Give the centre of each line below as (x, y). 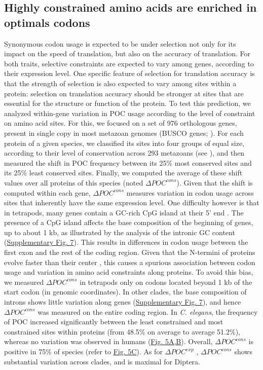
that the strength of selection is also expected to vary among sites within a (120, 83)
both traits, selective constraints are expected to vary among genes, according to (129, 63)
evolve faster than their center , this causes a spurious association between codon (130, 262)
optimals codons (47, 22)
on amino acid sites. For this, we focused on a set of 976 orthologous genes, (121, 123)
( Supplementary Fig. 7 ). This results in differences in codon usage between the (126, 242)
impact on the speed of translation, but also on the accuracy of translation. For (127, 53)
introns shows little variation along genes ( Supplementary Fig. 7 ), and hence (123, 302)
